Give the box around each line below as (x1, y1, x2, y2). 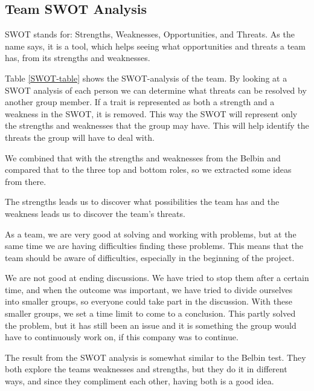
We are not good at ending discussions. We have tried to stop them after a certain (5, 271, 309, 284)
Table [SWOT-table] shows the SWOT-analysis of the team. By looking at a (5, 71, 287, 84)
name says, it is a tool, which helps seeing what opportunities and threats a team (5, 39, 306, 52)
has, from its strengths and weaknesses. (5, 51, 150, 64)
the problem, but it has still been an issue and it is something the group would (5, 318, 296, 331)
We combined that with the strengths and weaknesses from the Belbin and (5, 151, 281, 164)
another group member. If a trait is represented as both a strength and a (5, 95, 275, 108)
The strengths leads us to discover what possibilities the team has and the (5, 195, 280, 208)
